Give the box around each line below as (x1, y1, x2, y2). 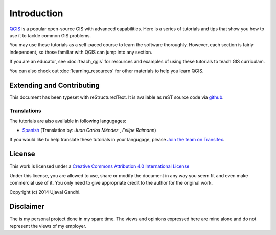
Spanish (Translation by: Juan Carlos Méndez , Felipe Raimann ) (22, 127, 156, 133)
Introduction (9, 8, 63, 19)
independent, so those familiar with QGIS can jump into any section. (9, 49, 153, 55)
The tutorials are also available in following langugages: (9, 118, 126, 124)
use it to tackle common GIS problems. (9, 32, 91, 38)
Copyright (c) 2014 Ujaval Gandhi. (9, 189, 81, 195)
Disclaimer (9, 202, 44, 211)
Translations (9, 107, 42, 114)
